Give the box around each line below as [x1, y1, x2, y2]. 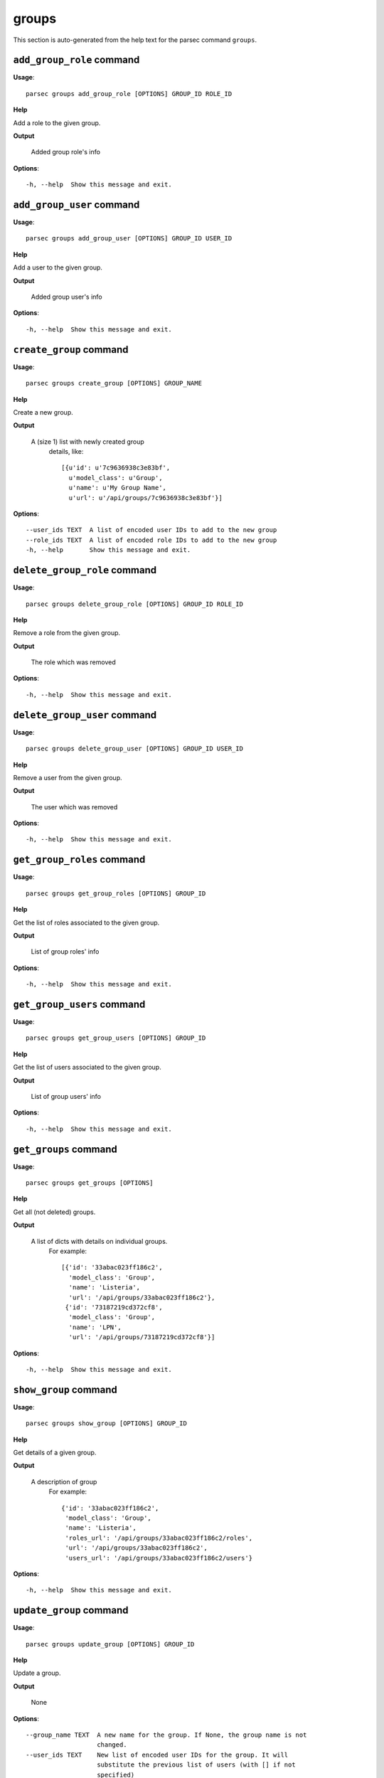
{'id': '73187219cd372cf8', [65, 1303, 163, 1311]
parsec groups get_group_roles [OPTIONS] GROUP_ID [26, 889, 206, 898]
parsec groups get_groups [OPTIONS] [26, 1179, 154, 1187]
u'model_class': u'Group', [68, 474, 163, 481]
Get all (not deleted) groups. [13, 1208, 96, 1216]
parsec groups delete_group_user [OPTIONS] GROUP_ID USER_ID [26, 745, 243, 753]
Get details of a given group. [13, 1448, 97, 1457]
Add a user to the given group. [13, 263, 103, 272]
